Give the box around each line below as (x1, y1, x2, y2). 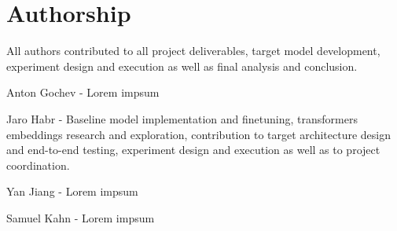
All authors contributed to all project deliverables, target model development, (6, 42, 380, 59)
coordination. (6, 156, 70, 173)
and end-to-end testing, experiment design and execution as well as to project (6, 141, 380, 158)
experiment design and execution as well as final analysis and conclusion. (6, 57, 358, 74)
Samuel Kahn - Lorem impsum (6, 209, 155, 225)
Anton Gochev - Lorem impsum (6, 84, 160, 101)
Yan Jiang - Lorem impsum (6, 183, 138, 200)
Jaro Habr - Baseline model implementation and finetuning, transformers (6, 110, 358, 126)
